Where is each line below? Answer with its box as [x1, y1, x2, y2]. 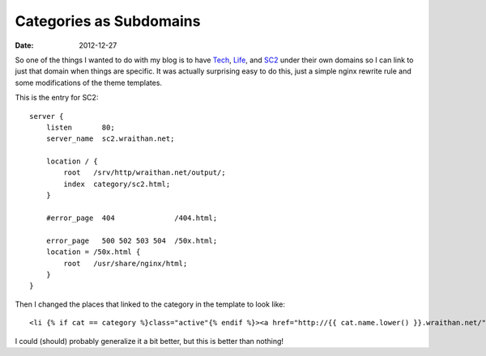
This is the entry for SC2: [15, 93, 99, 103]
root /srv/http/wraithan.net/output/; [63, 168, 226, 177]
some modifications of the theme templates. [15, 78, 162, 87]
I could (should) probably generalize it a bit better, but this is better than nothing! [15, 336, 283, 345]
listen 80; [45, 122, 115, 132]
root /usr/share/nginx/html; [63, 259, 188, 268]
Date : [15, 40, 34, 50]
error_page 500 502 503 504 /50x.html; [45, 235, 218, 245]
